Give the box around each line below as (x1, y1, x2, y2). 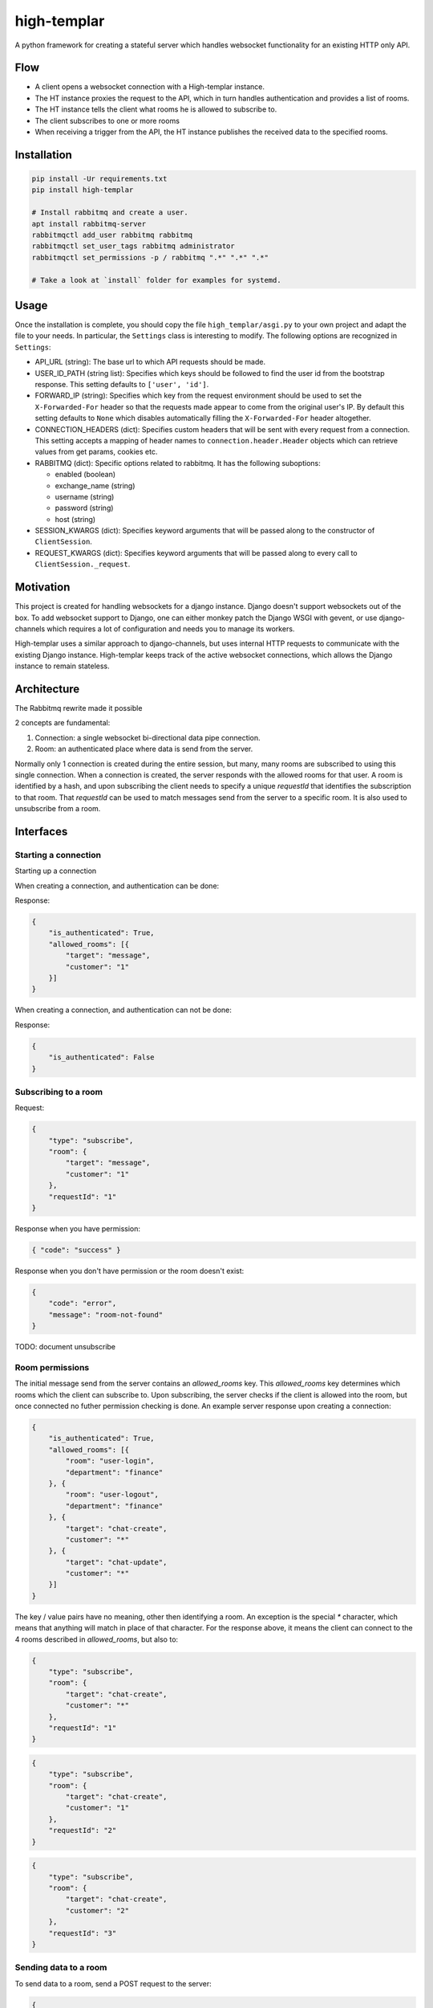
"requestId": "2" (48, 1826, 117, 1835)
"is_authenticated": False (48, 1053, 156, 1062)
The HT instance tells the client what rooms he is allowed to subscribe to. (34, 104, 277, 114)
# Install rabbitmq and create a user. (31, 208, 188, 217)
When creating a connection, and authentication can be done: (14, 880, 220, 891)
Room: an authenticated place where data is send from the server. (34, 744, 253, 754)
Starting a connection (14, 849, 102, 860)
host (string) (55, 514, 96, 524)
